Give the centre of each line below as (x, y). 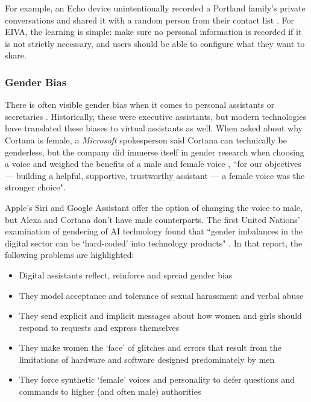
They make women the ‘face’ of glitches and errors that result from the (150, 347)
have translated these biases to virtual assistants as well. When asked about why (154, 128)
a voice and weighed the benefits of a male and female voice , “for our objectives (153, 164)
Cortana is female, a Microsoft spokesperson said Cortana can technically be (146, 140)
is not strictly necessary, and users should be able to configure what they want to (155, 43)
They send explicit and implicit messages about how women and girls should (160, 316)
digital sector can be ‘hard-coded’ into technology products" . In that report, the (154, 243)
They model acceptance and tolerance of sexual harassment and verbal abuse (161, 295)
